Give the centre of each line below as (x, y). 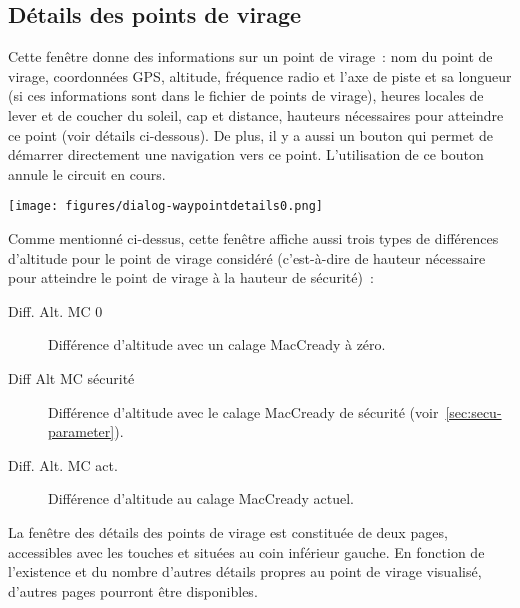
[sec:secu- (473, 411)
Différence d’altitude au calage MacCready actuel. (201, 498)
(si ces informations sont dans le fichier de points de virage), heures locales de (246, 95)
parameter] (81, 431)
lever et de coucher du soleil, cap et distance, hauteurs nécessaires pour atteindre (256, 114)
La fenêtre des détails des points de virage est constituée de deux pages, (228, 531)
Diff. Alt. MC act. (63, 464)
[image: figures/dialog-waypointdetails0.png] (165, 206)
